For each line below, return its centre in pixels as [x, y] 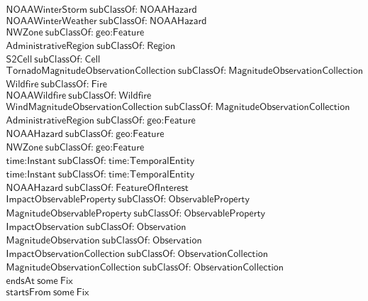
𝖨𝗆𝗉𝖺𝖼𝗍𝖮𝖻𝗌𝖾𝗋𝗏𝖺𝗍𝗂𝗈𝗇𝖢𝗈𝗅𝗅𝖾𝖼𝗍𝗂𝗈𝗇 [66, 254]
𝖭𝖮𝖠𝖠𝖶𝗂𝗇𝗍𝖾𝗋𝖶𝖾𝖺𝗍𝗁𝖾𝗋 [51, 22]
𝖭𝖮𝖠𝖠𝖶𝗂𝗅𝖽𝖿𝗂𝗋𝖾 [36, 96]
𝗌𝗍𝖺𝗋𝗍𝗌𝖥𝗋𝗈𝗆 [28, 292]
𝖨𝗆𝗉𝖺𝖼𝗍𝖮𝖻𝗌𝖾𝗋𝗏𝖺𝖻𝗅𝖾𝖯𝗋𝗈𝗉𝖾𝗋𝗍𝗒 [61, 200]
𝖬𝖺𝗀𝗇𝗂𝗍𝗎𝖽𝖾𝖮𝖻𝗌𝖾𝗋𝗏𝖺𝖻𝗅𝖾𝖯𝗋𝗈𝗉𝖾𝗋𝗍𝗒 [69, 213]
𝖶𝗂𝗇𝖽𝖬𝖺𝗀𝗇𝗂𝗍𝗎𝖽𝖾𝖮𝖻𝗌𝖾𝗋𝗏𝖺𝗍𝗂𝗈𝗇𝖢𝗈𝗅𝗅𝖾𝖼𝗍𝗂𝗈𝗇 [84, 108]
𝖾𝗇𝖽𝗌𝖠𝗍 [21, 281]
